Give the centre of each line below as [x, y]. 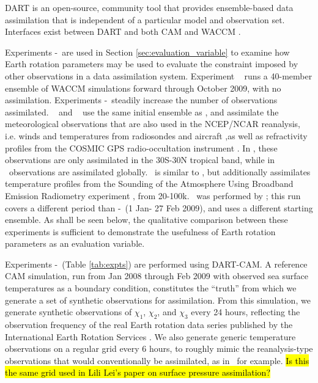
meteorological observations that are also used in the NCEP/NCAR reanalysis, [153, 124]
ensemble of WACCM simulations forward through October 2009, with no [143, 88]
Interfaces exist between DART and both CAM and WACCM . [123, 31]
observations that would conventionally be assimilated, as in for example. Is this [157, 360]
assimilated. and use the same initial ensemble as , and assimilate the [142, 111]
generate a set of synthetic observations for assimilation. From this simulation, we [158, 300]
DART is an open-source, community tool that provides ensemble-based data [149, 7]
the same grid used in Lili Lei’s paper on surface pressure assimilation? [138, 372]
